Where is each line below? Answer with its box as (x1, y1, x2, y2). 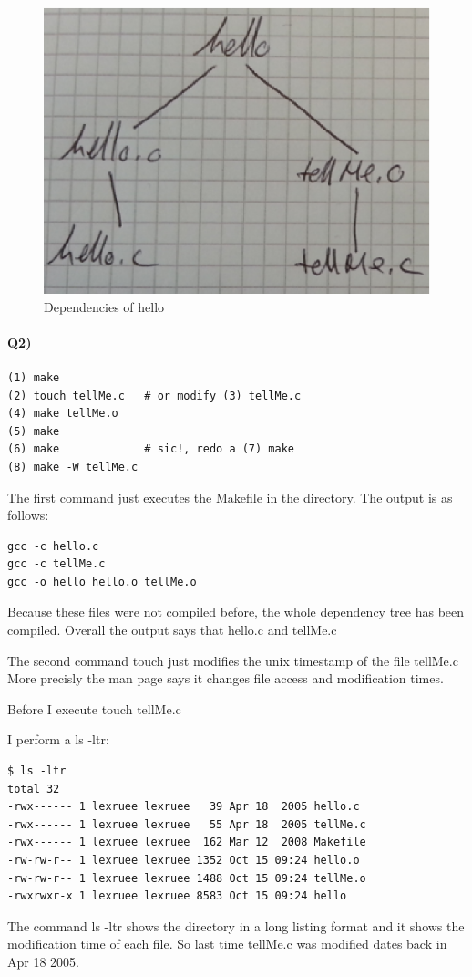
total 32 (7, 782, 60, 795)
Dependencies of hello (44, 296, 165, 316)
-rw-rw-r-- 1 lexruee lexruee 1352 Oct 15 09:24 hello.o (7, 854, 360, 868)
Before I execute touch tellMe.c (7, 699, 181, 718)
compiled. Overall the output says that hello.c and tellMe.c (7, 620, 337, 639)
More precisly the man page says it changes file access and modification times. (7, 669, 444, 688)
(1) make (7, 370, 60, 384)
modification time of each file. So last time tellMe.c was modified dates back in (7, 934, 447, 953)
